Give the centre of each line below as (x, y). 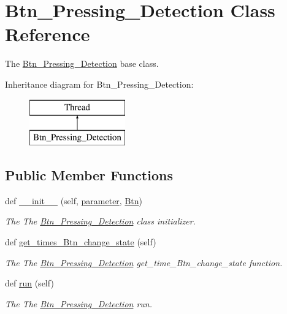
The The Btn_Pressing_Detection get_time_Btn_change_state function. (144, 262)
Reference (48, 34)
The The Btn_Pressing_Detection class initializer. (100, 221)
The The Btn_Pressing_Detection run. (79, 303)
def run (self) (29, 283)
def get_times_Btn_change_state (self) (81, 242)
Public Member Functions (89, 175)
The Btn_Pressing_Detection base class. (82, 63)
